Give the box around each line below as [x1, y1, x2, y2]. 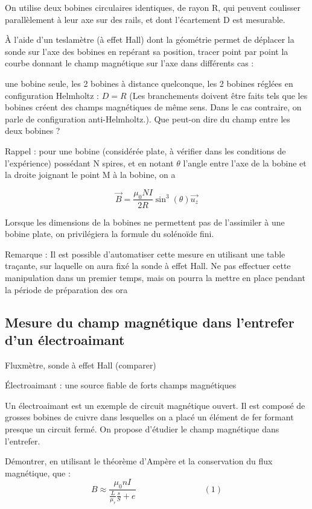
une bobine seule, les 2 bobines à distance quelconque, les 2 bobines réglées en [5, 77, 293, 89]
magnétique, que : [5, 466, 71, 479]
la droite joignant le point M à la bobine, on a [5, 168, 176, 181]
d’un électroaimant [5, 330, 125, 349]
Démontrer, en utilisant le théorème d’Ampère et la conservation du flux [5, 455, 273, 467]
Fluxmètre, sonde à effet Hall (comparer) [5, 358, 156, 371]
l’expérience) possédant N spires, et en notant [5, 156, 174, 169]
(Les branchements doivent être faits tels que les [129, 89, 308, 101]
